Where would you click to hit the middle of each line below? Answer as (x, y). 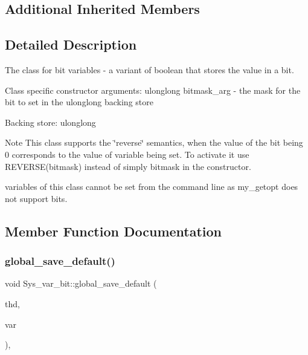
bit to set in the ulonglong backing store (79, 102)
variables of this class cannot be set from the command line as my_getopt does (152, 187)
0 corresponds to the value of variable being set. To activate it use (127, 154)
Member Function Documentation (114, 231)
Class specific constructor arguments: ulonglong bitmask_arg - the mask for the (153, 90)
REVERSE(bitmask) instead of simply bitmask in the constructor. (128, 166)
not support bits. (36, 198)
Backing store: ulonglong (50, 122)
